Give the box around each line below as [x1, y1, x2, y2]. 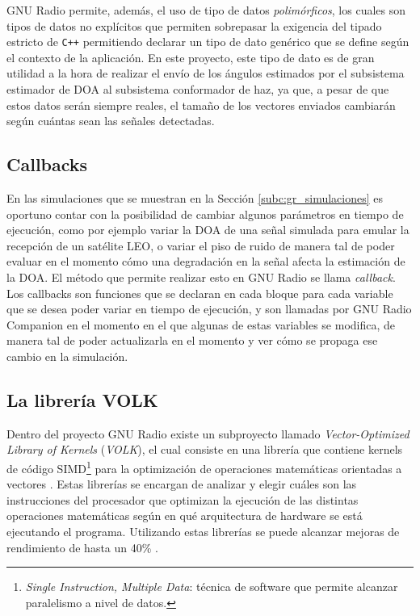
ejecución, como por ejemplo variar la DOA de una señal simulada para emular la [6, 221, 409, 238]
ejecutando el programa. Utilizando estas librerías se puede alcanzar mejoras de [6, 522, 400, 539]
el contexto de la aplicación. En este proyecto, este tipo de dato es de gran [6, 48, 375, 65]
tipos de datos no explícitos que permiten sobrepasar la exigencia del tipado [6, 17, 382, 34]
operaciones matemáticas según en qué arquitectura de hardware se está [6, 507, 363, 524]
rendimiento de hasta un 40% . [6, 538, 158, 555]
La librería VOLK [6, 387, 158, 412]
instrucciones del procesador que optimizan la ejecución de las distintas [6, 491, 359, 508]
